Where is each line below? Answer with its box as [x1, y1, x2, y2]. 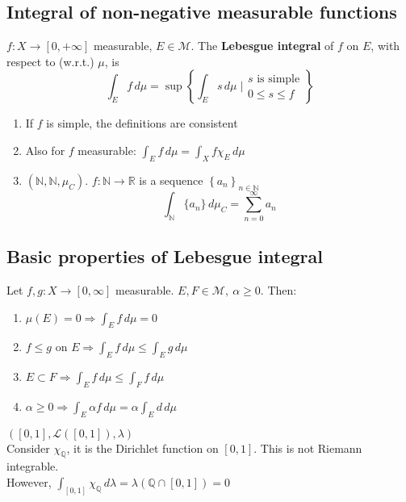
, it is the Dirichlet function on [66, 439, 219, 456]
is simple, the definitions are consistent [46, 115, 238, 132]
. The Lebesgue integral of [190, 37, 334, 54]
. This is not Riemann [253, 439, 362, 456]
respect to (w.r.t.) [6, 52, 94, 69]
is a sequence [139, 171, 203, 188]
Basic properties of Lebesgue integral [6, 244, 323, 269]
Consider [6, 439, 50, 456]
